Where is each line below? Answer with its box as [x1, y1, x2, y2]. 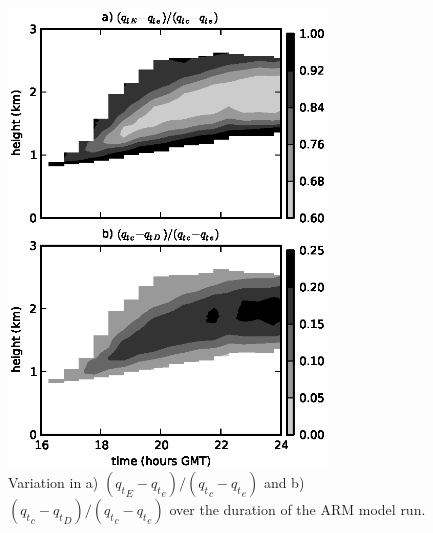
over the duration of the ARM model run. [169, 499, 426, 520]
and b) [263, 472, 305, 493]
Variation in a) [8, 472, 99, 493]
